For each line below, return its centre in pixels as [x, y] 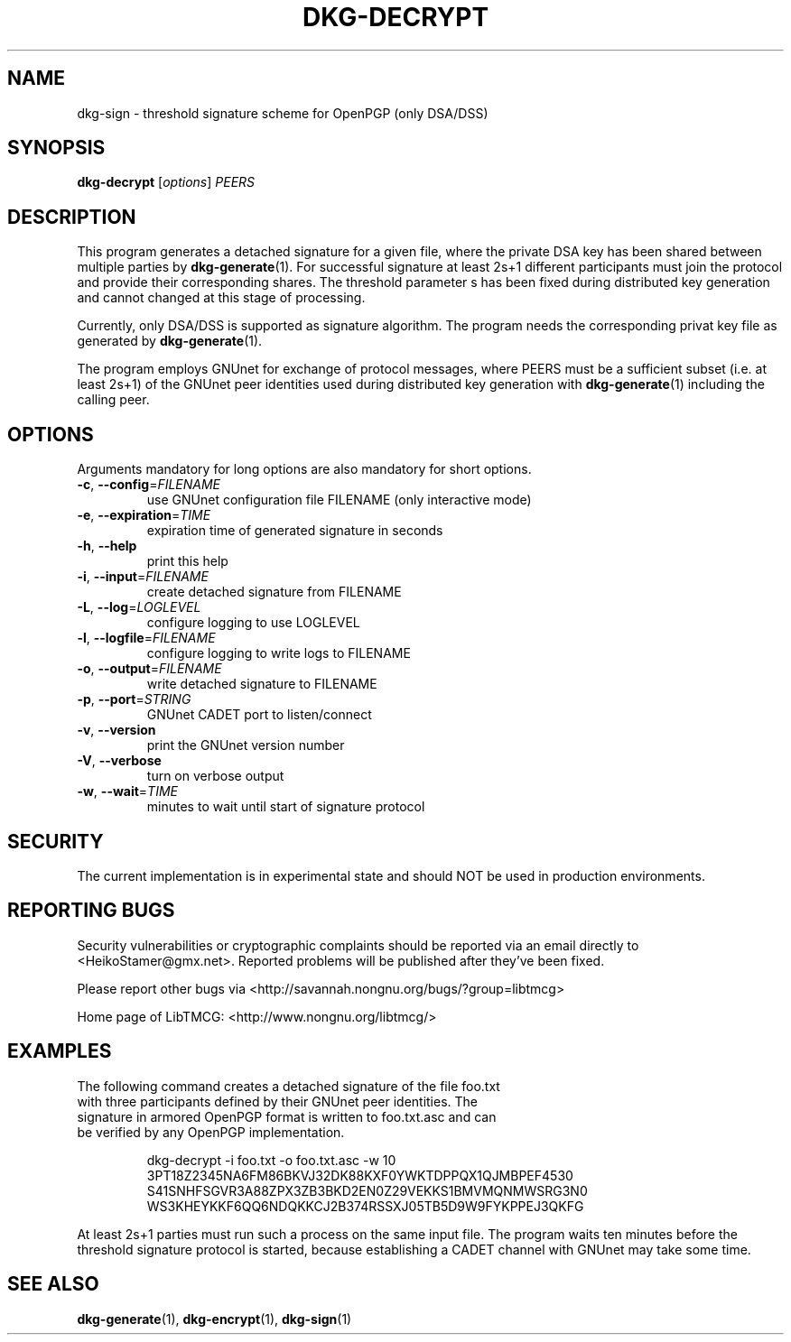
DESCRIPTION [72, 217]
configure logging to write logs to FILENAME [279, 653]
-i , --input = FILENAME [143, 577]
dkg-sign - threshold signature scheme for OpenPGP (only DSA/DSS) [283, 113]
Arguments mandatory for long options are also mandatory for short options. [304, 469]
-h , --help [107, 546]
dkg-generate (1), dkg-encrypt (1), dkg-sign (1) [214, 1319]
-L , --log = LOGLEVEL [139, 607]
